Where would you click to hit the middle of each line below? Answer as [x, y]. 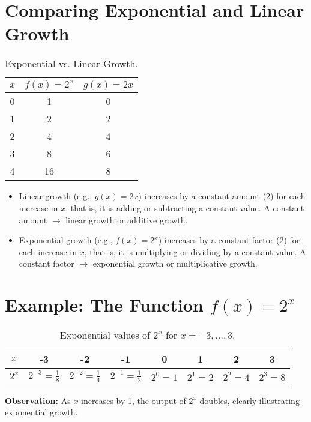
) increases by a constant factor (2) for [229, 240]
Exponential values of [105, 335]
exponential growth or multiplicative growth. [175, 263]
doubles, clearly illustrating [249, 400]
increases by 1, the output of [134, 400]
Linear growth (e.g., [56, 196]
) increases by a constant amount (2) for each [222, 196]
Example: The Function [104, 305]
